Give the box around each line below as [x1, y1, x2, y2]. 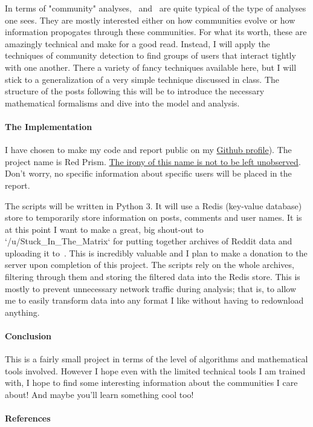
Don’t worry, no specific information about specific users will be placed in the [5, 167, 292, 180]
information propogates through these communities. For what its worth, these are [5, 25, 307, 38]
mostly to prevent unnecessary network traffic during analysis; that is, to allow [5, 282, 297, 295]
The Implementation [5, 120, 92, 132]
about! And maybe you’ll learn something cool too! [5, 388, 194, 401]
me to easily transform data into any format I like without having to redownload [5, 294, 304, 307]
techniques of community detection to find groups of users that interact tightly [5, 49, 296, 62]
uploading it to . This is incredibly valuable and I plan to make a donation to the [5, 246, 308, 259]
